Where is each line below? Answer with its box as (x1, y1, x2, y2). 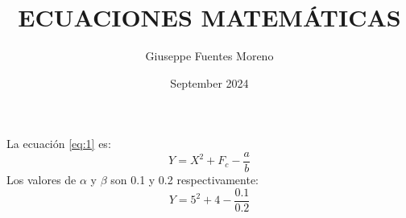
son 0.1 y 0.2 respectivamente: (110, 171, 259, 187)
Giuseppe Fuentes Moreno (145, 47, 274, 64)
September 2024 (170, 74, 249, 91)
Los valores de (6, 171, 77, 187)
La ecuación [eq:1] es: (6, 135, 111, 152)
